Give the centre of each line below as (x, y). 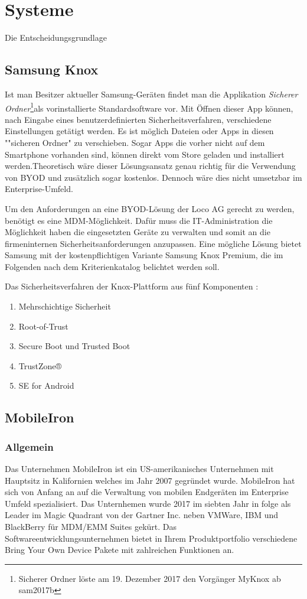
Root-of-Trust (43, 326)
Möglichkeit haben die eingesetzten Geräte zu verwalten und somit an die (138, 232)
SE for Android (46, 385)
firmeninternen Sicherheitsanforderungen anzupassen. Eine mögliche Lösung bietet (153, 243)
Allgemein (29, 446)
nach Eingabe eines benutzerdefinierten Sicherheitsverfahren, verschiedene (138, 119)
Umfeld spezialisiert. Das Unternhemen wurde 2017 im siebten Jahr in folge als (148, 503)
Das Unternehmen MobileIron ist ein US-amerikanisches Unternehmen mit (139, 469)
